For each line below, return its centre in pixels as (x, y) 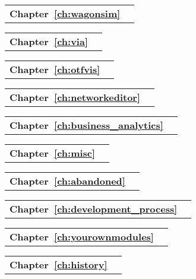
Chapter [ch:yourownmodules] (82, 237)
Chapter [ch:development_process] (94, 209)
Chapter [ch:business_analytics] (86, 125)
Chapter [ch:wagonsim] (65, 13)
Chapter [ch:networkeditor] (75, 97)
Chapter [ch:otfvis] (55, 69)
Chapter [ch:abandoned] (67, 181)
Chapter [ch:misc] (53, 153)
